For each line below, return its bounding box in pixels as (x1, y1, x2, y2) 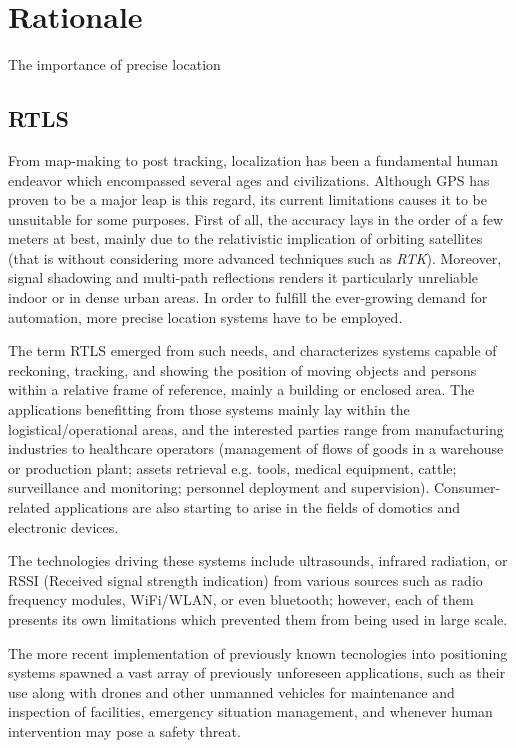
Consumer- (433, 477, 501, 498)
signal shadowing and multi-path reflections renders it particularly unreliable (8, 267, 478, 288)
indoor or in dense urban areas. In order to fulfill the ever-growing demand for (8, 287, 488, 308)
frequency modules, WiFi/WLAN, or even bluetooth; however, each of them (8, 589, 474, 610)
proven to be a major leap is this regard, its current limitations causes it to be (8, 189, 488, 210)
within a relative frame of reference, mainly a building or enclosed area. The (8, 379, 475, 400)
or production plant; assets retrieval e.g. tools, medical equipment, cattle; (8, 457, 457, 478)
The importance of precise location (8, 54, 221, 75)
